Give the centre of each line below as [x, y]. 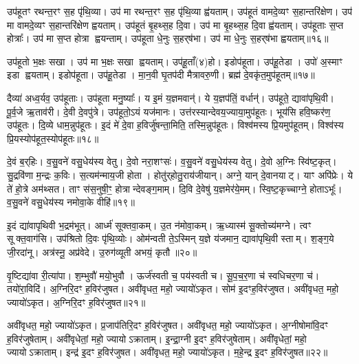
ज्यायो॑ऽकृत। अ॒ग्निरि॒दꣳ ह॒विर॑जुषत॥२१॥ [76, 302]
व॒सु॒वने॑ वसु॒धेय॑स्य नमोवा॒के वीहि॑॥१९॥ [71, 202]
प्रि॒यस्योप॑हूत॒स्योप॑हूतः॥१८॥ [53, 138]
